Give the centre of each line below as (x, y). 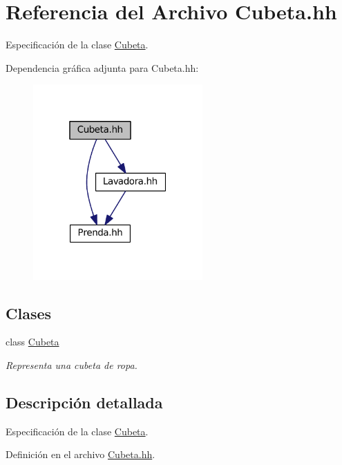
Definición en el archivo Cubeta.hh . (80, 454)
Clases (29, 313)
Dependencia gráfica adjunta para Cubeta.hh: (102, 67)
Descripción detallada (84, 402)
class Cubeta (32, 342)
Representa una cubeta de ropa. (72, 365)
